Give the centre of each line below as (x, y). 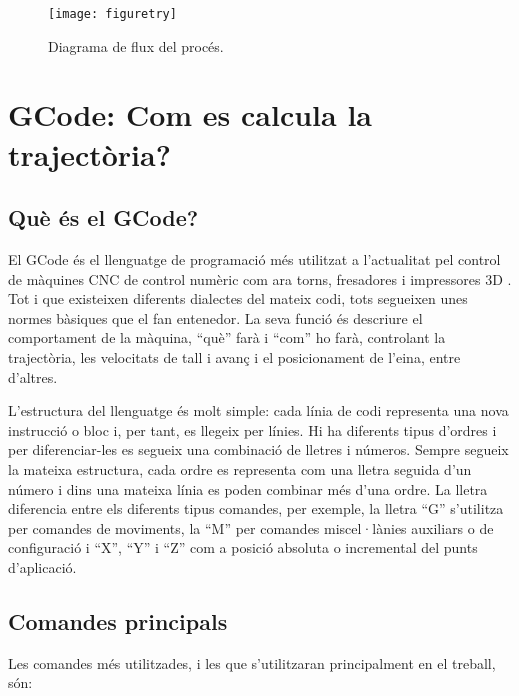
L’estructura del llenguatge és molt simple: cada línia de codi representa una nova (258, 410)
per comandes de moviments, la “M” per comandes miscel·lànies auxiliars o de (251, 527)
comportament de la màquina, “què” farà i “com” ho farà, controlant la (227, 337)
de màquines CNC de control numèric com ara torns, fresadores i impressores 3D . (260, 278)
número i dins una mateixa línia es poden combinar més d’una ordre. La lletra (248, 488)
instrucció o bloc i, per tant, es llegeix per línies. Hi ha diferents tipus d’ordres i (252, 429)
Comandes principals (118, 620)
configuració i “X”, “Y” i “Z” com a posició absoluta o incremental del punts (243, 547)
